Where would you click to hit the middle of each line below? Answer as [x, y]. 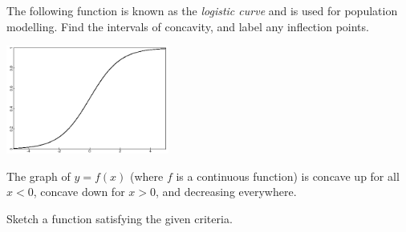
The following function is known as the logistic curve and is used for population [202, 10]
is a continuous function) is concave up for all [288, 176]
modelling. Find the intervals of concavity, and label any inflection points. [188, 26]
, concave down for [79, 192]
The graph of [39, 176]
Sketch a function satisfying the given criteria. [120, 218]
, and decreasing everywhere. [226, 192]
